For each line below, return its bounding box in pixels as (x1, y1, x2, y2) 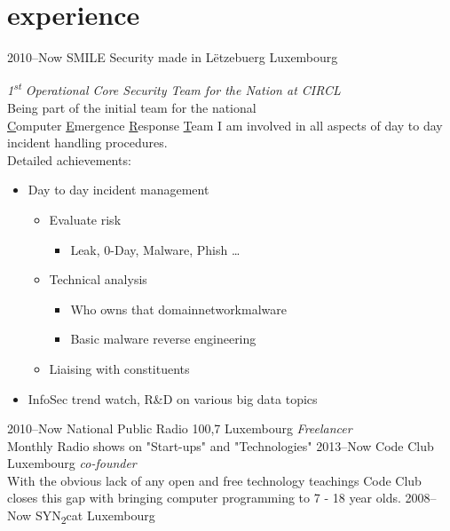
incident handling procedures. (7, 133, 168, 152)
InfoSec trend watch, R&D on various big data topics (28, 389, 318, 408)
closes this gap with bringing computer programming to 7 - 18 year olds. (7, 488, 401, 507)
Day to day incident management (28, 180, 209, 199)
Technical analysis (49, 270, 147, 289)
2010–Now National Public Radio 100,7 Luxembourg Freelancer (7, 419, 352, 438)
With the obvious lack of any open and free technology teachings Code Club (7, 471, 422, 489)
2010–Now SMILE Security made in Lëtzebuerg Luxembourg (7, 48, 338, 67)
